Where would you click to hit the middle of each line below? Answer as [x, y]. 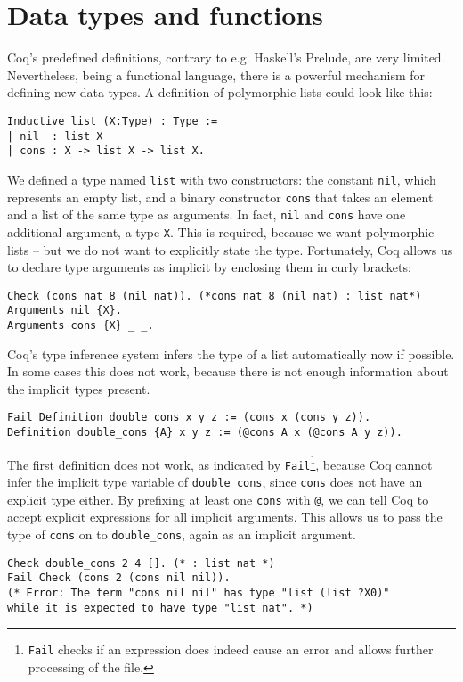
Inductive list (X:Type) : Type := [113, 121]
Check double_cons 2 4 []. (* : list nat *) [141, 563]
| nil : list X [55, 136]
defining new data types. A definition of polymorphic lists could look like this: [220, 92]
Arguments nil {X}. [65, 311]
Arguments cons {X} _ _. [81, 325]
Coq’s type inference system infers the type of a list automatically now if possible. [231, 353]
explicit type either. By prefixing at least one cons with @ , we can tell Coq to [218, 499]
